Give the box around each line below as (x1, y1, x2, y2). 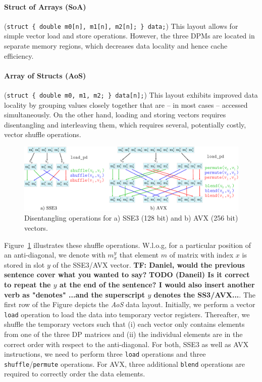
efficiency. (4, 50, 34, 61)
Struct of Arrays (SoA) (4, 1, 86, 12)
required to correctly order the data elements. (4, 368, 145, 379)
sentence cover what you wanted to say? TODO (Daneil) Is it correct (4, 269, 250, 280)
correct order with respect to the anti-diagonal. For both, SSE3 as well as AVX (4, 338, 249, 349)
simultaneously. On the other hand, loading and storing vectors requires (4, 109, 226, 120)
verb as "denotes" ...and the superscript (4, 289, 145, 300)
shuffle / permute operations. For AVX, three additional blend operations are (4, 358, 245, 369)
